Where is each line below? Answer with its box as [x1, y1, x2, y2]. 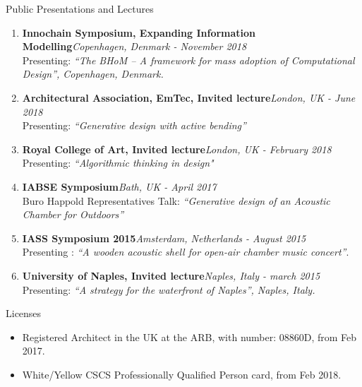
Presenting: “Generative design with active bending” [22, 118, 246, 133]
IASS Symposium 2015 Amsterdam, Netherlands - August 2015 [22, 230, 306, 245]
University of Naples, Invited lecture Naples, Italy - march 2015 [22, 268, 320, 282]
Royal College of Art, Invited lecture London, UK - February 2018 [22, 141, 332, 156]
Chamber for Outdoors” [22, 207, 124, 222]
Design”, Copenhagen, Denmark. [22, 66, 164, 81]
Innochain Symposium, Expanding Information [22, 25, 256, 40]
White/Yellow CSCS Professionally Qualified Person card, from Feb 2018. [22, 367, 342, 381]
